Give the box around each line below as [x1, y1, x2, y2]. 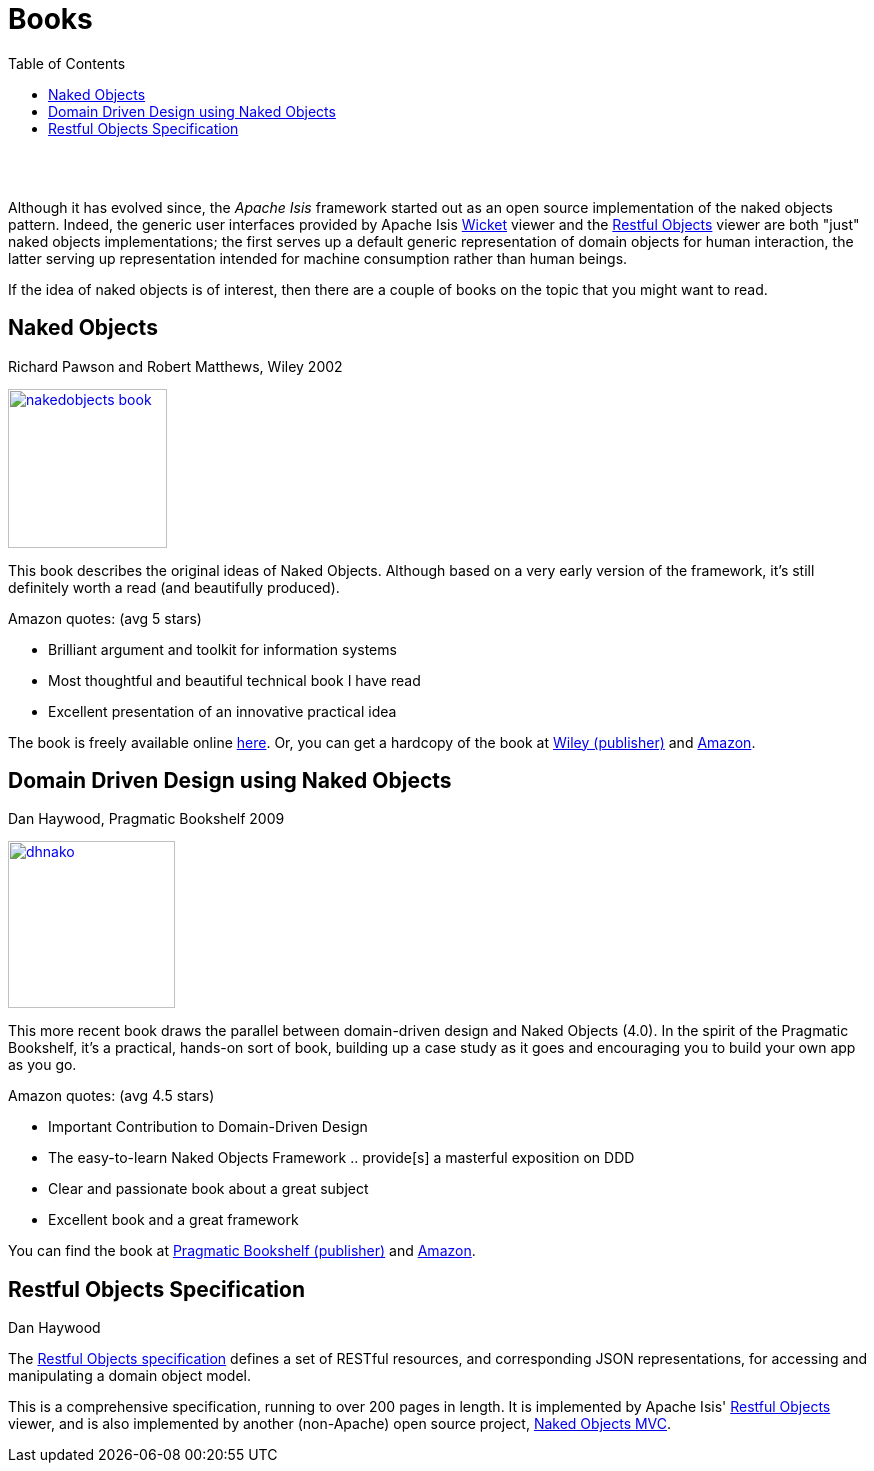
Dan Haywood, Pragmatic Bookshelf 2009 [8, 810, 285, 828]
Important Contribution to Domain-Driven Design [48, 1118, 368, 1136]
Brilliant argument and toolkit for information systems [48, 640, 397, 658]
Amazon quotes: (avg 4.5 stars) [8, 1087, 215, 1105]
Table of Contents [8, 54, 126, 72]
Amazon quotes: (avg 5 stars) [8, 609, 202, 627]
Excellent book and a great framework [48, 1211, 299, 1229]
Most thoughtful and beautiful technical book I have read [48, 671, 421, 689]
